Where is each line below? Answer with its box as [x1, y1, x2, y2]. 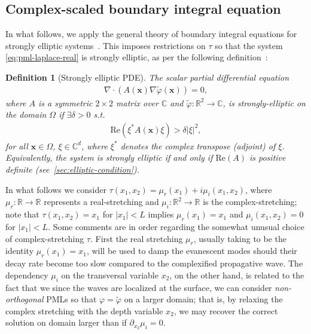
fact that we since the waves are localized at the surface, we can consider [5, 281, 272, 293]
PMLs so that [46, 293, 97, 305]
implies [148, 208, 174, 220]
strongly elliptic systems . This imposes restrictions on [5, 39, 206, 51]
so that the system [215, 39, 283, 51]
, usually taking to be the [193, 232, 286, 244]
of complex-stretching [5, 232, 84, 244]
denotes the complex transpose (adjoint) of [120, 139, 276, 152]
